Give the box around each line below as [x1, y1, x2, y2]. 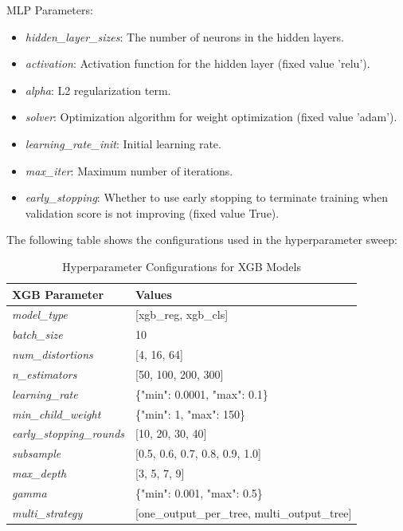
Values [135, 285, 172, 302]
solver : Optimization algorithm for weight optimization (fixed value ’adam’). [25, 108, 397, 125]
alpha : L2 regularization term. [25, 81, 171, 98]
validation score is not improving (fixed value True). [25, 204, 280, 221]
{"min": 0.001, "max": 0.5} [135, 484, 263, 501]
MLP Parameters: [6, 2, 93, 18]
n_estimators [12, 365, 77, 382]
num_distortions [12, 346, 93, 363]
